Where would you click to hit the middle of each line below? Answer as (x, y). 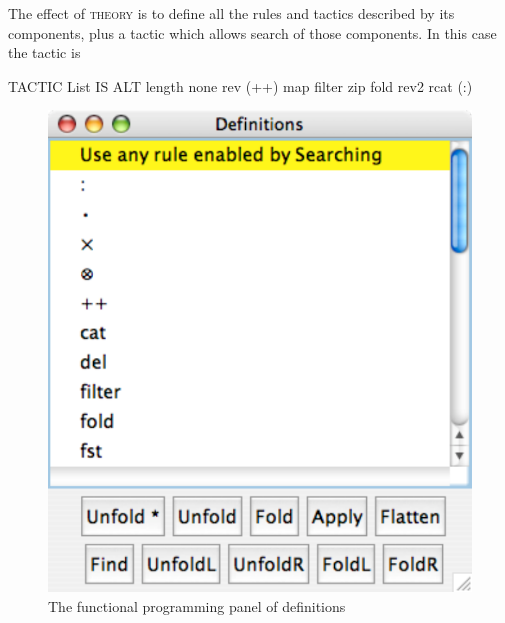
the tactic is (44, 52)
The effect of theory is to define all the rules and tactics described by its (231, 13)
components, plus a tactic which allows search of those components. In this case (252, 32)
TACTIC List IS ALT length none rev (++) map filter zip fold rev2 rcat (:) (240, 85)
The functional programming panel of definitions (197, 606)
